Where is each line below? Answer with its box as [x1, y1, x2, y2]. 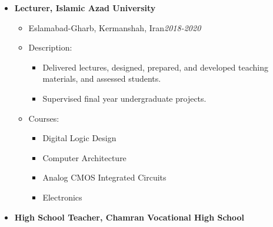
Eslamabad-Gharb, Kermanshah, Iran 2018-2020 [28, 21, 201, 34]
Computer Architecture [42, 151, 126, 163]
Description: [28, 41, 72, 54]
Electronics [42, 191, 82, 203]
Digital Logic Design [42, 132, 116, 144]
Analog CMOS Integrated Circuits [42, 171, 167, 183]
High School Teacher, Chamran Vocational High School [14, 211, 245, 223]
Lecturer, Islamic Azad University [14, 2, 156, 14]
